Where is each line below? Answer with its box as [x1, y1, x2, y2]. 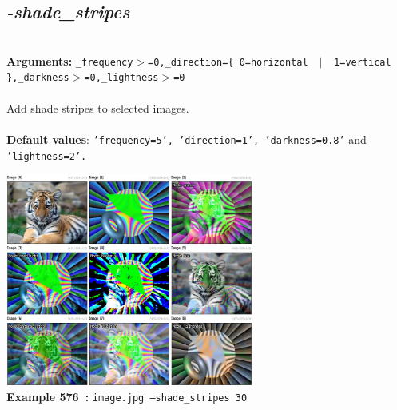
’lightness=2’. [6, 150, 87, 162]
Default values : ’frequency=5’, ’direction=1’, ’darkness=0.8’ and [6, 130, 367, 147]
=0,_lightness [84, 72, 159, 84]
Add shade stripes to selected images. [6, 99, 189, 116]
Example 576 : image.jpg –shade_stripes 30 [6, 388, 248, 405]
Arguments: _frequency [6, 52, 133, 69]
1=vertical [334, 56, 391, 68]
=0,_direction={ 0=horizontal [148, 56, 308, 68]
